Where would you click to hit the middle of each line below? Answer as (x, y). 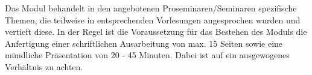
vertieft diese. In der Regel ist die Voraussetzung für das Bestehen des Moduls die (156, 31)
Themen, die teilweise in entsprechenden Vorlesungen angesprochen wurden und (153, 19)
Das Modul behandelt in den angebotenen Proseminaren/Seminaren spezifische (151, 8)
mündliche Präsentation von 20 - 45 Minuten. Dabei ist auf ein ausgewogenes (147, 55)
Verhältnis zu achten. (44, 66)
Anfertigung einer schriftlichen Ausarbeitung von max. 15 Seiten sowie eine (144, 43)
